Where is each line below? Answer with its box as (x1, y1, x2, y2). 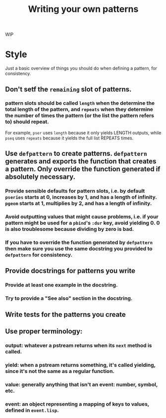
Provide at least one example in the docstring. (5, 281, 118, 288)
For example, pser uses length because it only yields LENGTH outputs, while (5, 130, 162, 136)
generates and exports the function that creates (5, 157, 157, 166)
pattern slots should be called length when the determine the (5, 100, 155, 107)
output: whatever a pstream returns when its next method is (5, 342, 152, 348)
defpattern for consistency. (5, 251, 73, 258)
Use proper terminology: (5, 327, 83, 336)
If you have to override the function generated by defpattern (5, 239, 153, 246)
